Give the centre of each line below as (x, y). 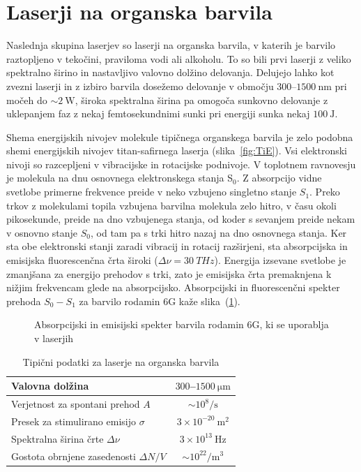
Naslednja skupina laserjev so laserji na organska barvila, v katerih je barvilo (171, 45)
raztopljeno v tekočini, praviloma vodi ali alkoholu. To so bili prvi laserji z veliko (179, 58)
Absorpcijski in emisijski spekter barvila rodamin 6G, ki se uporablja (182, 324)
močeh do (27, 99)
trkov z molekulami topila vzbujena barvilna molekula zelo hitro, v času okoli (171, 205)
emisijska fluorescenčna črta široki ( (82, 260)
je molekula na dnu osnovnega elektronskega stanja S (120, 178)
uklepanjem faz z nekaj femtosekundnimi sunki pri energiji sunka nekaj (158, 113)
